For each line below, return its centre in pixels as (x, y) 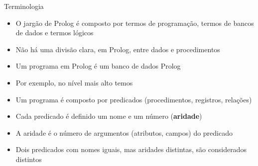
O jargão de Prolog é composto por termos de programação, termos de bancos (135, 23)
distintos (29, 159)
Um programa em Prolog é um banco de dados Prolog (98, 66)
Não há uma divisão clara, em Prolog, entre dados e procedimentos (118, 49)
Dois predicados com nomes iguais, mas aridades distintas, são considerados (131, 149)
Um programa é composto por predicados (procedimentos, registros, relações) (134, 99)
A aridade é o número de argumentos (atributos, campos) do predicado (124, 132)
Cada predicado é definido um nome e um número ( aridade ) (109, 116)
